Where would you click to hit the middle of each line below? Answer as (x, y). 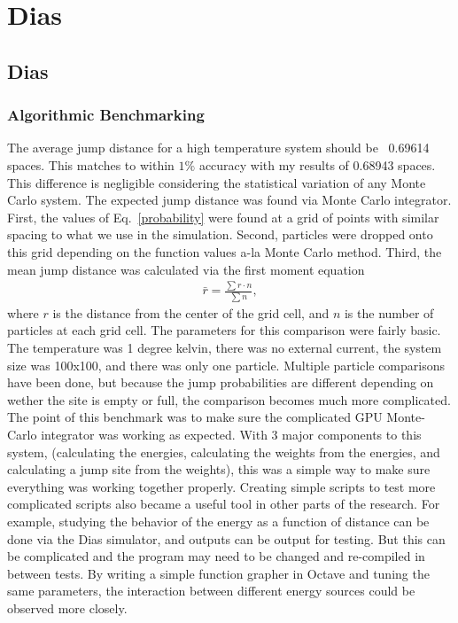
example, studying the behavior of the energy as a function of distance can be (218, 521)
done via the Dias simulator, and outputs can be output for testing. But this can (226, 538)
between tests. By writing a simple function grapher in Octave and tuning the (218, 573)
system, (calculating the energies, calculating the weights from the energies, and (224, 452)
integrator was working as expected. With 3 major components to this (231, 434)
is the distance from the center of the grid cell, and (191, 312)
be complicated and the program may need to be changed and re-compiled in (216, 556)
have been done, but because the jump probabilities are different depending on (221, 382)
